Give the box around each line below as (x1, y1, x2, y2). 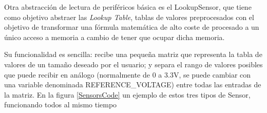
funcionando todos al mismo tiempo (4, 99, 117, 110)
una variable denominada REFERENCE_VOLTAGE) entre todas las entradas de (4, 79, 261, 90)
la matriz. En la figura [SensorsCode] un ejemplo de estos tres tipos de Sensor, (4, 89, 251, 100)
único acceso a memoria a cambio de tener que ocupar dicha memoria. (4, 31, 225, 42)
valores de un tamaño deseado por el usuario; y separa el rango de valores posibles (4, 59, 263, 69)
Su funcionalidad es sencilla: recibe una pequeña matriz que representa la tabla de (4, 49, 262, 60)
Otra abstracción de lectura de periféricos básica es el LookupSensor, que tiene (4, 2, 252, 12)
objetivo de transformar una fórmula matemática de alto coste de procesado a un (4, 22, 259, 32)
